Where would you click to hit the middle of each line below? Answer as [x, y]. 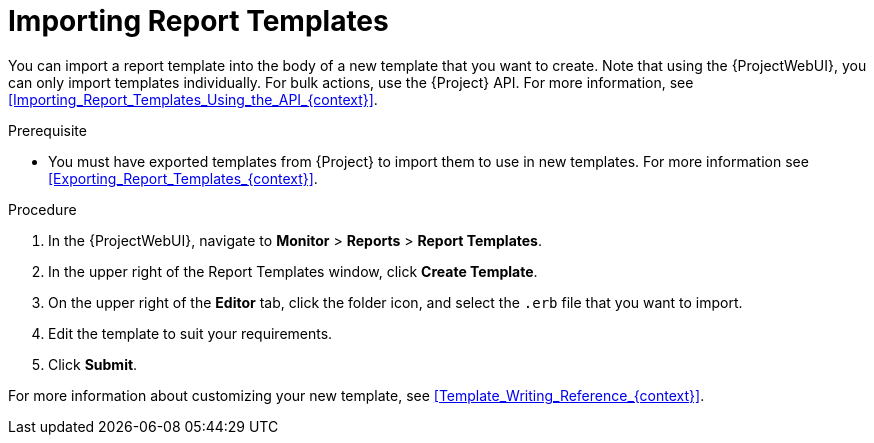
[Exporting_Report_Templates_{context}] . [183, 178]
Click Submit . [93, 364]
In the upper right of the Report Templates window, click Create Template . [293, 271]
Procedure [42, 209]
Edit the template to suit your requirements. [190, 333]
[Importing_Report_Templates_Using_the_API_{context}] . [193, 99]
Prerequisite [47, 130]
